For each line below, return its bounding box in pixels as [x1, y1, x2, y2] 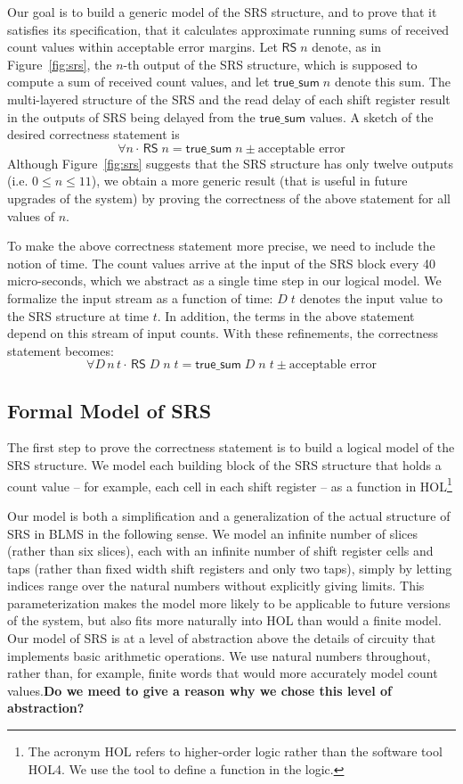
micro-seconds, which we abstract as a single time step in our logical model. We [7, 271, 442, 290]
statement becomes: [7, 341, 114, 359]
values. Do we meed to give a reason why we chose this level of [7, 681, 392, 699]
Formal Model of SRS [7, 396, 212, 424]
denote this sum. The [334, 72, 451, 91]
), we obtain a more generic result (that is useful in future [91, 171, 408, 190]
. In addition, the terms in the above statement [157, 306, 415, 325]
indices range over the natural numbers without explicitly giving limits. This [7, 576, 425, 595]
